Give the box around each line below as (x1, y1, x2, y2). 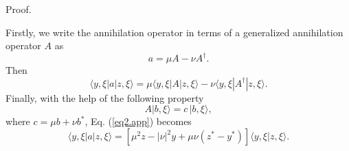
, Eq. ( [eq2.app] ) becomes (85, 114, 192, 128)
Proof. (5, 2, 32, 16)
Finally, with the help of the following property (5, 90, 204, 105)
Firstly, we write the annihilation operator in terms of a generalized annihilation (5, 25, 344, 39)
